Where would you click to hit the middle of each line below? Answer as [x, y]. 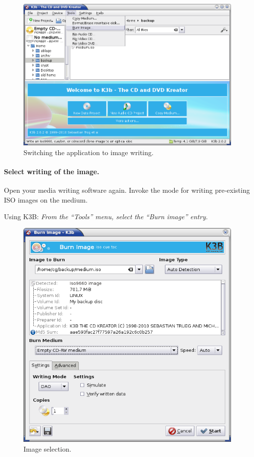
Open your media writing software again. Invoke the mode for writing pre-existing [127, 190]
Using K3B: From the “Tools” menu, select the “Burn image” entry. [106, 216]
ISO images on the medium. [46, 200]
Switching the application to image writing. [89, 152]
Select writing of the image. [52, 171]
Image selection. [47, 448]
